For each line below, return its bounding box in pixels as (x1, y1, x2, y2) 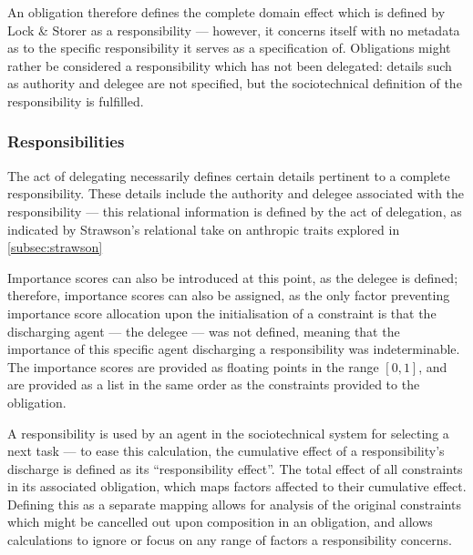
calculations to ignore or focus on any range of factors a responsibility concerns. (7, 530, 452, 550)
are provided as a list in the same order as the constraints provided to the (7, 375, 420, 394)
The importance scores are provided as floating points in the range (7, 357, 379, 376)
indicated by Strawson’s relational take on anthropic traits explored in (7, 219, 400, 238)
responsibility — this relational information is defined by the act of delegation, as (7, 201, 462, 220)
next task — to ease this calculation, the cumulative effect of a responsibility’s (7, 441, 445, 460)
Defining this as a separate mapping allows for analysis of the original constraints (7, 494, 461, 513)
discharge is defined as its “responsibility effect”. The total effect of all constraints (7, 459, 463, 478)
